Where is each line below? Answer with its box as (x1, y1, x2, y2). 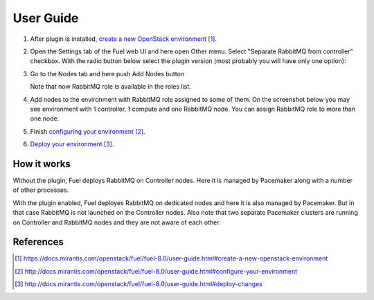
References (12, 236, 64, 248)
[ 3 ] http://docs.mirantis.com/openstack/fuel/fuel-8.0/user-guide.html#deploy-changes (15, 280, 262, 288)
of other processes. (12, 186, 69, 194)
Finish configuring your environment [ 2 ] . (30, 127, 145, 135)
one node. (30, 114, 60, 123)
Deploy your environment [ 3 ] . (30, 140, 114, 148)
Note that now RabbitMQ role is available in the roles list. (30, 82, 192, 91)
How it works (12, 158, 71, 170)
